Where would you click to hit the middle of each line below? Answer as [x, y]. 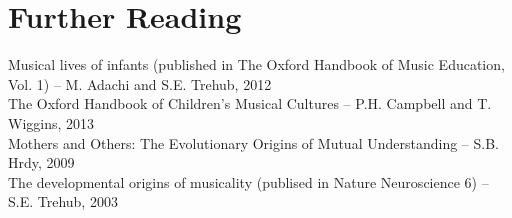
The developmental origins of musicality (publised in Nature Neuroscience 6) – [248, 181]
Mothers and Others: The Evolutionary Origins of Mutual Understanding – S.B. [253, 142]
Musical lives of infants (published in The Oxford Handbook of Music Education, [256, 64]
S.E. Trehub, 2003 [63, 201]
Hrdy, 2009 [41, 162]
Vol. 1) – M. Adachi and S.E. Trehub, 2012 [140, 83]
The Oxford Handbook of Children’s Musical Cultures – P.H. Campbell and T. [250, 103]
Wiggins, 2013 [51, 122]
